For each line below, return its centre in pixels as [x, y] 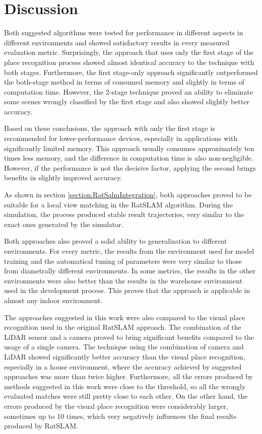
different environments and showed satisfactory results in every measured [117, 42]
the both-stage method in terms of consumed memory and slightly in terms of [124, 82]
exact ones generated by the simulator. [64, 224]
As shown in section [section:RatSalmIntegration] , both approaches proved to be [128, 195]
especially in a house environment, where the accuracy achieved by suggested [123, 366]
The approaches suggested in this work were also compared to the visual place [125, 317]
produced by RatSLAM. [41, 426]
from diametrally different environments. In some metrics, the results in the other [130, 271]
